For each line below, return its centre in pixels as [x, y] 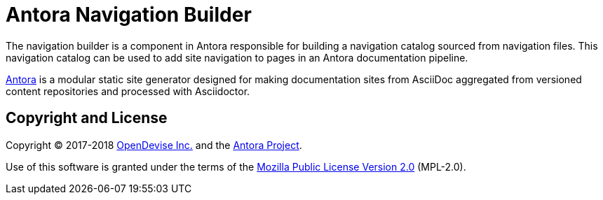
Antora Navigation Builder [129, 15]
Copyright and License [87, 118]
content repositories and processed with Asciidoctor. [128, 91]
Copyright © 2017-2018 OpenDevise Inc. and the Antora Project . [154, 145]
